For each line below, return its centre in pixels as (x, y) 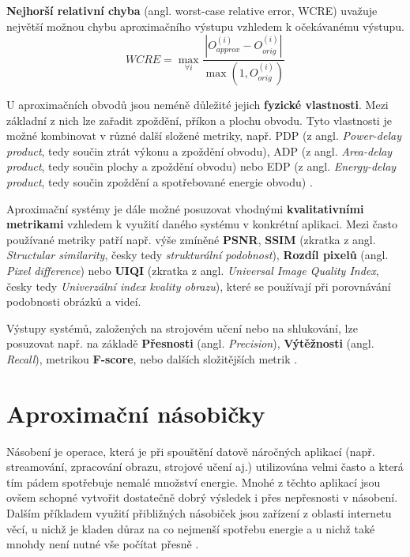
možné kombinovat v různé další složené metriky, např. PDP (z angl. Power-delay (204, 135)
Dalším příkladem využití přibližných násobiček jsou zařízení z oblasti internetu (199, 513)
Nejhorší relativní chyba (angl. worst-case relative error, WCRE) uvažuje (192, 10)
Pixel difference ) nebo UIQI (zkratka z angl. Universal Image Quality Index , (193, 270)
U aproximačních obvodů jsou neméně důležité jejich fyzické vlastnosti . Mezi (197, 105)
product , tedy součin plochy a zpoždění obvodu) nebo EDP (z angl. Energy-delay (201, 166)
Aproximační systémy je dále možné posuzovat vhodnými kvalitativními (185, 208)
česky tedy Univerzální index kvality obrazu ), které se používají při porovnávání (199, 286)
